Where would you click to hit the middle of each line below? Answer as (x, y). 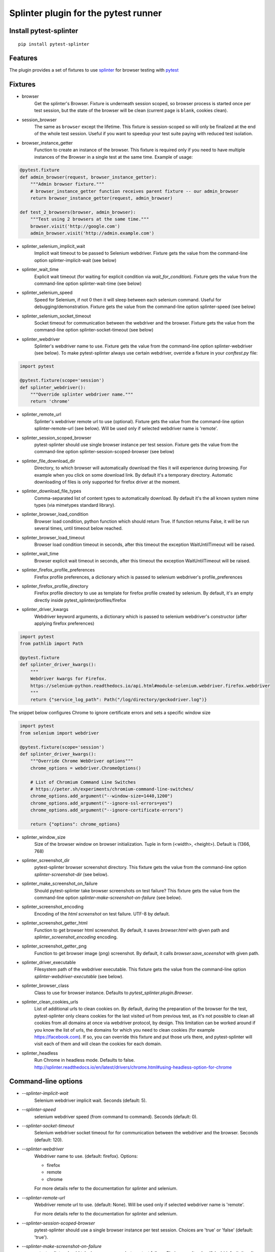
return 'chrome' (50, 401)
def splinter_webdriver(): (53, 387)
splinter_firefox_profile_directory (55, 586)
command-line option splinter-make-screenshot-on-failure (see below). (108, 897)
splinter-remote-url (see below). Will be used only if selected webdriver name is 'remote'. (126, 429)
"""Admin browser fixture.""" (67, 184)
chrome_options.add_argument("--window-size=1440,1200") (101, 796)
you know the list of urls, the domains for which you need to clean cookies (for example (124, 1030)
